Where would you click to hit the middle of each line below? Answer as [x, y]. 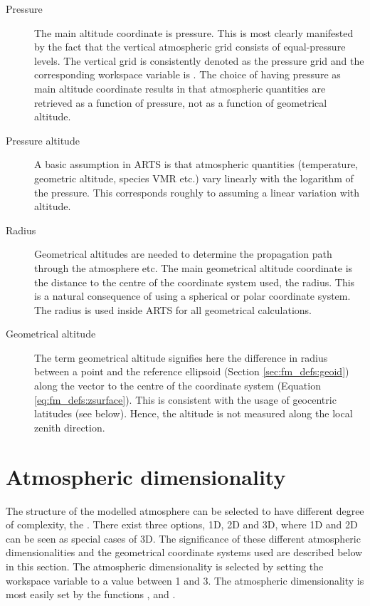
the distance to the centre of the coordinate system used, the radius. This [195, 282]
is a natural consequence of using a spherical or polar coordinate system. [192, 296]
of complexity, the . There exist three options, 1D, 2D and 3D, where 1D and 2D [182, 524]
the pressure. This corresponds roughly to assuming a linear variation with [197, 192]
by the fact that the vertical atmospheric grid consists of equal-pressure [190, 47]
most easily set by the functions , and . [91, 594]
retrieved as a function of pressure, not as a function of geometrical [181, 102]
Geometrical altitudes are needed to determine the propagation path [183, 254]
